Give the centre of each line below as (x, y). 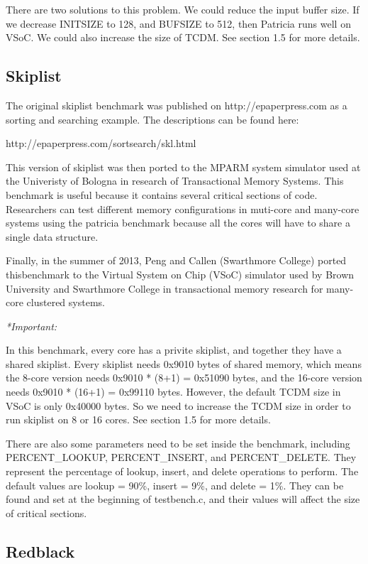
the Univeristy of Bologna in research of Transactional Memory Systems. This (175, 181)
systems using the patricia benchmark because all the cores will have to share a (178, 223)
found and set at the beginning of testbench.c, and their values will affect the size (183, 499)
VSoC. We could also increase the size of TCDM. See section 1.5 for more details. (183, 37)
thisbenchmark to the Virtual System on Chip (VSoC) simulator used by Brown (180, 274)
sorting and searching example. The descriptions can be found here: (152, 119)
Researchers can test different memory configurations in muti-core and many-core (183, 208)
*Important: (32, 326)
